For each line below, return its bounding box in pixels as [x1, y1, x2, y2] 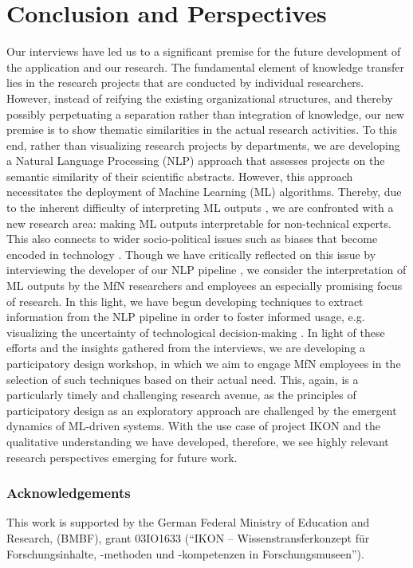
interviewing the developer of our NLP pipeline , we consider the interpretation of [6, 261, 407, 278]
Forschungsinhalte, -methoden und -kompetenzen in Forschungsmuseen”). [6, 545, 364, 562]
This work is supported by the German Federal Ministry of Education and [6, 514, 370, 531]
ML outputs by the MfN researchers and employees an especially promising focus [6, 277, 403, 294]
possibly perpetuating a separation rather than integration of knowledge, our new [6, 105, 405, 122]
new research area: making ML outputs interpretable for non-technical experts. [6, 214, 391, 231]
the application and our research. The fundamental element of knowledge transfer [6, 58, 404, 75]
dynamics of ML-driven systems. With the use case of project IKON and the [6, 417, 380, 434]
